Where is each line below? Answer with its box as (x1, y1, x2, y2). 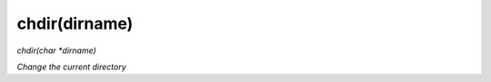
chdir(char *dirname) (16, 45, 97, 56)
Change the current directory (16, 61, 126, 72)
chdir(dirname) (16, 14, 134, 33)
